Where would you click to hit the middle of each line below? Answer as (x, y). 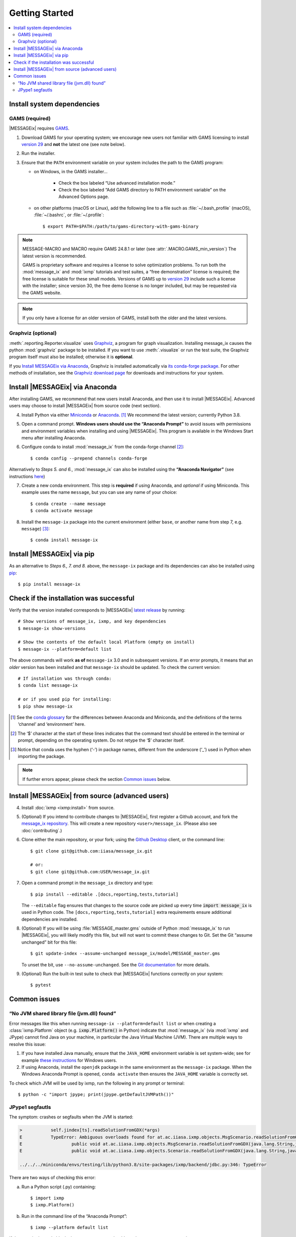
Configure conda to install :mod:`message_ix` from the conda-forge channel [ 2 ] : (103, 447)
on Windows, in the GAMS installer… (71, 172)
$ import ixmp (47, 1198)
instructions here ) (27, 476)
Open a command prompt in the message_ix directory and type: (87, 883)
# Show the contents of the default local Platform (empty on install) (106, 642)
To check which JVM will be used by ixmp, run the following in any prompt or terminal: (97, 1083)
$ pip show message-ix (45, 706)
